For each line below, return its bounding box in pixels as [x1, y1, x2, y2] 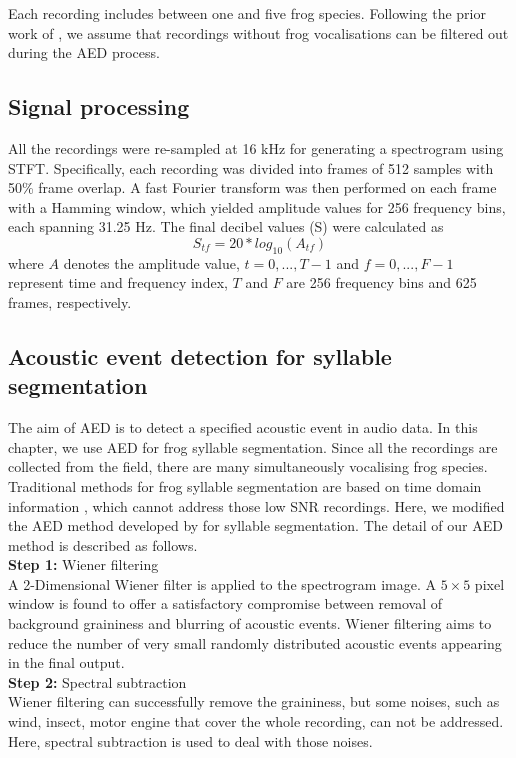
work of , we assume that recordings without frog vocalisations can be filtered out [8, 22, 509, 43]
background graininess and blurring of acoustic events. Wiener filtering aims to [8, 613, 492, 634]
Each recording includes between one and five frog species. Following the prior [8, 3, 486, 23]
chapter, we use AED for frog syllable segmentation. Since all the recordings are [8, 436, 498, 457]
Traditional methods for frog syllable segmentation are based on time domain [8, 475, 482, 496]
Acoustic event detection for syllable [8, 340, 392, 371]
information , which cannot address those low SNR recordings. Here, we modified [8, 495, 505, 516]
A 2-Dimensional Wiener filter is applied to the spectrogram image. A [8, 573, 436, 594]
